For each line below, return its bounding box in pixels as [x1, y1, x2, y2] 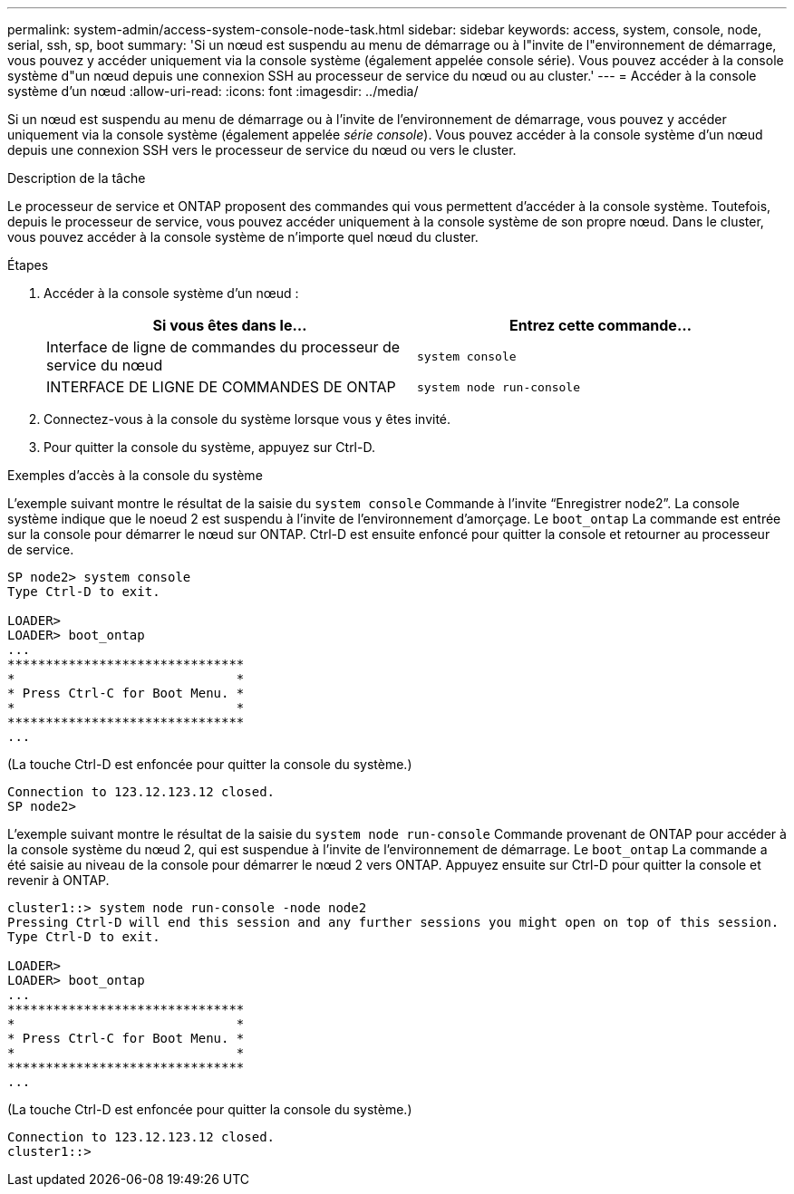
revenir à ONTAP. [7, 872, 110, 888]
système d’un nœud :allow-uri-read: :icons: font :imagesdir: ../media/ [7, 83, 419, 99]
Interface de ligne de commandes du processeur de [46, 338, 401, 356]
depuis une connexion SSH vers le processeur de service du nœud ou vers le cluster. [7, 142, 517, 158]
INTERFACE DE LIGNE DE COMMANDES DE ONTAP [46, 378, 396, 396]
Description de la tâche [7, 170, 146, 186]
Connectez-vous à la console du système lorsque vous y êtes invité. [44, 411, 451, 427]
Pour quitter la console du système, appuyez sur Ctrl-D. [44, 439, 375, 455]
